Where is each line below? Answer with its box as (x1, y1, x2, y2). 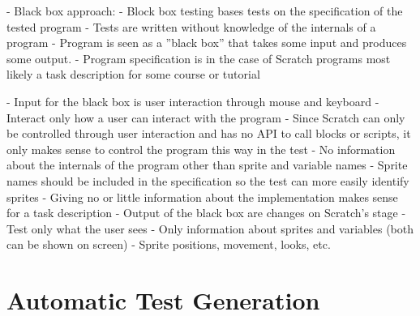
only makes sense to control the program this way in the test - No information (6, 140, 396, 157)
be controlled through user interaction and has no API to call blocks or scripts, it (6, 125, 411, 142)
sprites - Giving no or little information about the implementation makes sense (6, 188, 398, 205)
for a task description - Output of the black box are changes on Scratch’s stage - (6, 204, 406, 221)
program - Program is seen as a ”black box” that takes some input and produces (6, 34, 407, 51)
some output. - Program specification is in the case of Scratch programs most (6, 49, 391, 66)
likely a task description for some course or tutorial (6, 66, 260, 83)
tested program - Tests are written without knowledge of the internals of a (6, 18, 376, 35)
